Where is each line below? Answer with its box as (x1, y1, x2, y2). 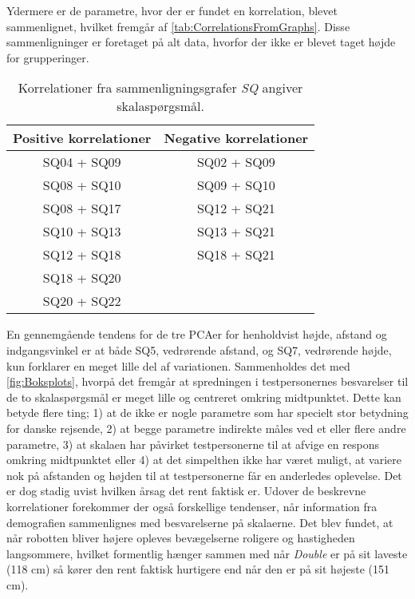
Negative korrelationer (164, 129, 309, 148)
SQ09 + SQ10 (196, 176, 275, 195)
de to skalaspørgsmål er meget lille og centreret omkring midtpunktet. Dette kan (6, 388, 401, 405)
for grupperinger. (6, 49, 89, 65)
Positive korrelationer (13, 129, 152, 148)
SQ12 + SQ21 (196, 199, 275, 218)
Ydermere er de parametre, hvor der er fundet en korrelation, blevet (6, 2, 338, 18)
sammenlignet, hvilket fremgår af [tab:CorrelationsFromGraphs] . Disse (6, 18, 350, 34)
